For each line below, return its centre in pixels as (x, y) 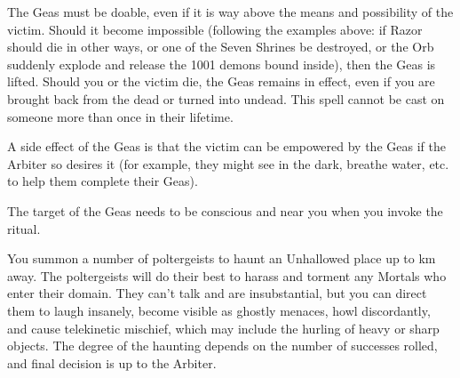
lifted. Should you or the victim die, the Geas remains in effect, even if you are (221, 81)
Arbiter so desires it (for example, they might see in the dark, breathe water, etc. (228, 163)
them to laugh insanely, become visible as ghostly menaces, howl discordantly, (219, 310)
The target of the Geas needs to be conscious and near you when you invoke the (225, 210)
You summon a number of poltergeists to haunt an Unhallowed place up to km (222, 258)
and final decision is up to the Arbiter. (112, 362)
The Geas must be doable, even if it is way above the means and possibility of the (230, 12)
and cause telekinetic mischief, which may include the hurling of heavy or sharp (223, 328)
